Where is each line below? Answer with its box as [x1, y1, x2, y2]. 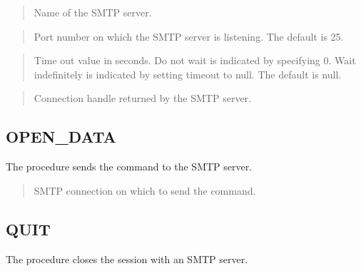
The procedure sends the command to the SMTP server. [6, 159, 253, 174]
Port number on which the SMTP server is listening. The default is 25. [34, 29, 344, 44]
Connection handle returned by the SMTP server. [34, 91, 251, 106]
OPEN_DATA [6, 126, 116, 148]
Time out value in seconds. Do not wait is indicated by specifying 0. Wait [34, 53, 356, 68]
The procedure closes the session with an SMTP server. [6, 251, 248, 266]
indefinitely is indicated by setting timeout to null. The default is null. [34, 66, 342, 81]
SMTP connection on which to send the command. [34, 183, 256, 198]
